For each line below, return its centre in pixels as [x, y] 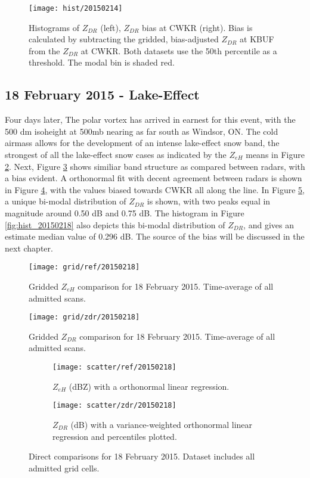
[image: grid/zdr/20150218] [84, 317]
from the [44, 50]
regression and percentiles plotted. [115, 436]
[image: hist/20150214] [76, 8]
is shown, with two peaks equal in [209, 201]
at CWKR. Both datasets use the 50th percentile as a [179, 50]
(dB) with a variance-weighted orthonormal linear [162, 424]
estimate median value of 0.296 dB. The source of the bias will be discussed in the [155, 236]
